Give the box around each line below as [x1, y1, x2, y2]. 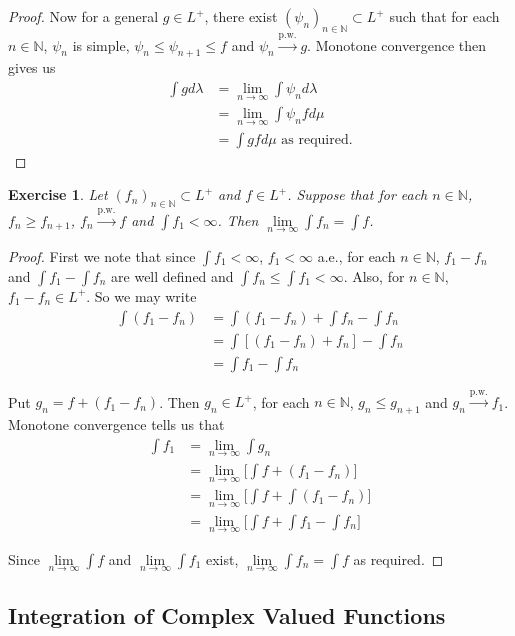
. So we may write [86, 285, 197, 306]
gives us [8, 57, 56, 78]
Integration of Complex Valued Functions [8, 600, 446, 631]
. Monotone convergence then [307, 34, 486, 55]
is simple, [72, 34, 130, 55]
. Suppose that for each [287, 184, 428, 205]
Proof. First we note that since [8, 245, 196, 266]
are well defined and [111, 265, 234, 286]
